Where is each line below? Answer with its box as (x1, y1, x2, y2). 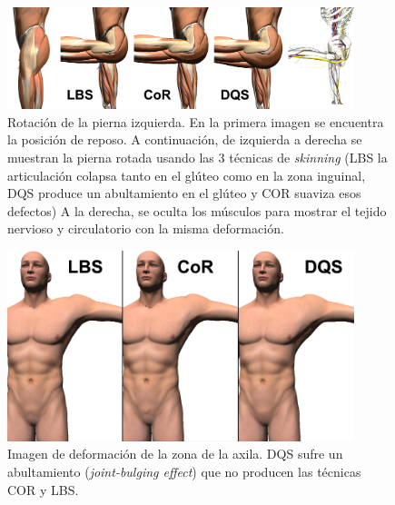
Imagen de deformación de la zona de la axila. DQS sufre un (7, 444, 343, 463)
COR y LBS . (7, 480, 79, 499)
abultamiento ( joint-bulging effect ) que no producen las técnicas (7, 461, 361, 480)
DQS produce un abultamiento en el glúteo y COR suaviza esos (7, 183, 361, 203)
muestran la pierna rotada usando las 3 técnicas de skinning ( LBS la (7, 147, 388, 166)
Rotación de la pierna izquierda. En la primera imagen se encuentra (7, 112, 384, 131)
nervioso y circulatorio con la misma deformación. (7, 219, 284, 238)
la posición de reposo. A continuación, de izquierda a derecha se (7, 130, 362, 149)
